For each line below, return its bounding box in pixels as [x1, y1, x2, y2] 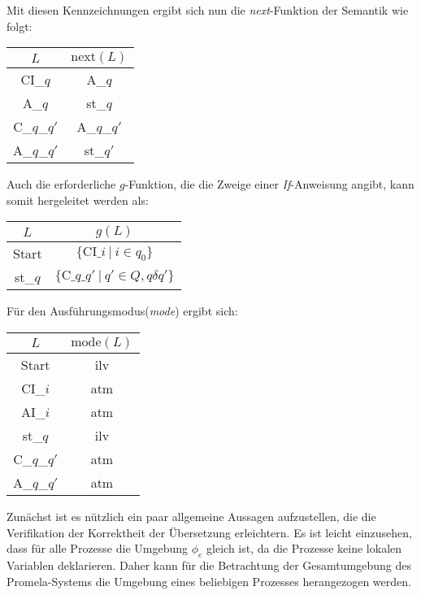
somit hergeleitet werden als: [7, 191, 149, 208]
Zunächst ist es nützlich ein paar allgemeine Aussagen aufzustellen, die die [7, 507, 376, 524]
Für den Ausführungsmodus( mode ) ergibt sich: [7, 302, 238, 319]
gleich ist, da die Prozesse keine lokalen [206, 540, 402, 557]
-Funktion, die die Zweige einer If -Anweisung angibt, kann [124, 176, 414, 193]
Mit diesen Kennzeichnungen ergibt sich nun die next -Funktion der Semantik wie [7, 2, 409, 18]
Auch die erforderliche [7, 176, 116, 193]
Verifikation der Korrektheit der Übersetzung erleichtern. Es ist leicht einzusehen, [7, 523, 412, 541]
